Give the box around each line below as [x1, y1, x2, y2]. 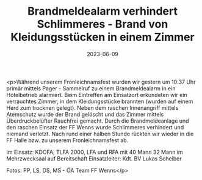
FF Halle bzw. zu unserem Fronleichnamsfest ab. [6, 136, 129, 144]
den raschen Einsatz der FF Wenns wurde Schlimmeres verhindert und [6, 123, 184, 131]
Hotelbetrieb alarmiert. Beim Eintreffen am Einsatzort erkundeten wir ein [6, 91, 187, 98]
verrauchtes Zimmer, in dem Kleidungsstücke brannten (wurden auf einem [6, 98, 193, 105]
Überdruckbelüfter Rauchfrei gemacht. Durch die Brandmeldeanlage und [6, 117, 189, 124]
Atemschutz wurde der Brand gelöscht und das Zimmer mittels [6, 110, 164, 118]
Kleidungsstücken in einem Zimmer [10, 31, 195, 44]
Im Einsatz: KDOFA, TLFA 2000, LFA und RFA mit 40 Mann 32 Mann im [6, 148, 183, 156]
